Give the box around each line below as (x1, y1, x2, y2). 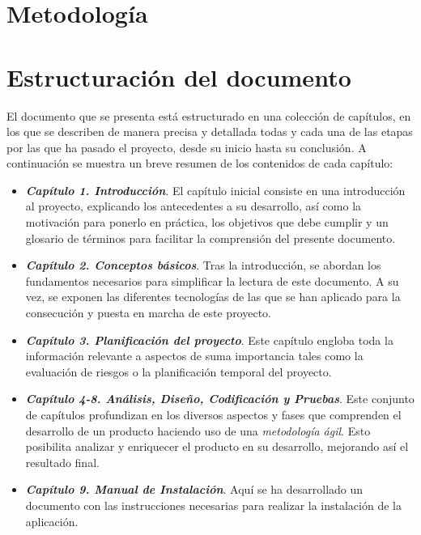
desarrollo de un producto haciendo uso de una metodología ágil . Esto (25, 422, 371, 439)
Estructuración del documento (6, 60, 351, 93)
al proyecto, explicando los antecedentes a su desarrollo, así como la (25, 197, 362, 214)
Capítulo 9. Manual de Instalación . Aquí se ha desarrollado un (25, 481, 364, 498)
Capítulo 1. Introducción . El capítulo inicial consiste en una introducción (25, 181, 406, 198)
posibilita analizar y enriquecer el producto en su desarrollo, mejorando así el (25, 438, 409, 455)
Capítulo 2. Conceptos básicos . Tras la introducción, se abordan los (25, 257, 381, 274)
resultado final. (25, 453, 100, 470)
